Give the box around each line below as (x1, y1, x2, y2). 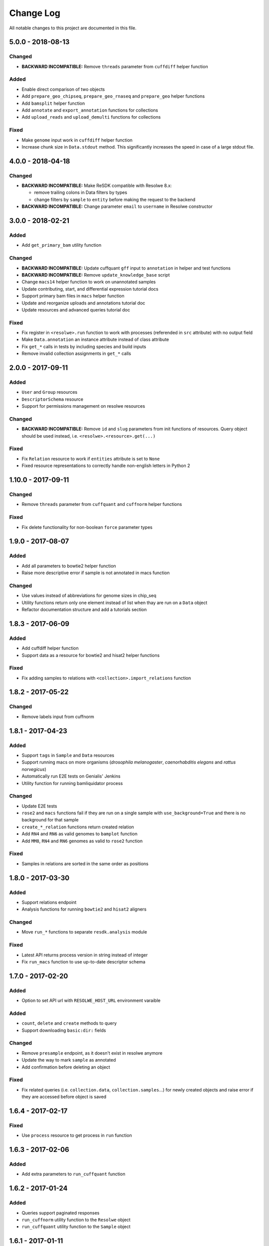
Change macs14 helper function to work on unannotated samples (21, 279, 156, 285)
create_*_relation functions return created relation (21, 824, 134, 830)
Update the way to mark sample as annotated (21, 1057, 117, 1063)
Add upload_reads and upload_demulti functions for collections (21, 114, 161, 120)
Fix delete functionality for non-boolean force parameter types (21, 524, 153, 530)
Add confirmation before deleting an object (21, 1064, 111, 1070)
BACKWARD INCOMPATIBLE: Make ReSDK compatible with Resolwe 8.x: (21, 182, 172, 189)
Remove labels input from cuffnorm (21, 713, 95, 720)
